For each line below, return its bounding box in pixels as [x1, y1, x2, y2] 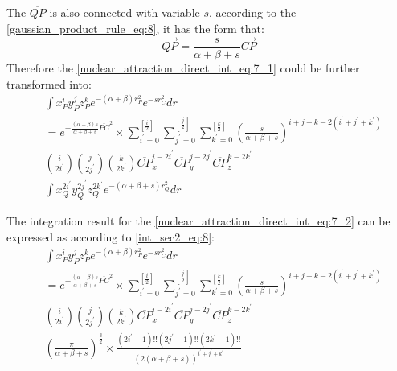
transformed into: [6, 75, 92, 92]
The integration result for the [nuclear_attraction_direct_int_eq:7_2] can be [6, 212, 391, 229]
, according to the [209, 4, 297, 20]
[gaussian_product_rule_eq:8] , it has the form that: [6, 19, 264, 36]
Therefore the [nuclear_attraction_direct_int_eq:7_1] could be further [6, 60, 360, 76]
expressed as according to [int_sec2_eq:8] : [6, 228, 215, 245]
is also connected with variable [49, 4, 200, 20]
